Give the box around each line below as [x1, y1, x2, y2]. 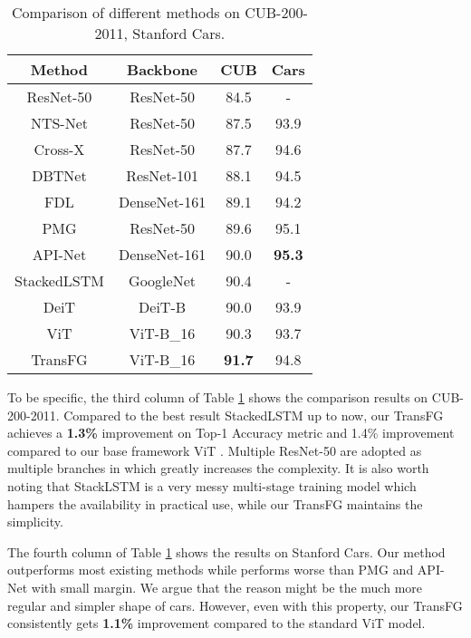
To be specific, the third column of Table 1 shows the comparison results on [7, 388, 428, 406]
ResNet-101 [126, 165, 198, 186]
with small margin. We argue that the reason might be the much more [31, 577, 422, 596]
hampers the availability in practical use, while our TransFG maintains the [7, 494, 423, 513]
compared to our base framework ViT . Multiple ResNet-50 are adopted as [7, 440, 422, 459]
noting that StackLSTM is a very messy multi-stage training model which [7, 476, 417, 495]
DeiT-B [139, 296, 187, 317]
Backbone [127, 59, 198, 80]
